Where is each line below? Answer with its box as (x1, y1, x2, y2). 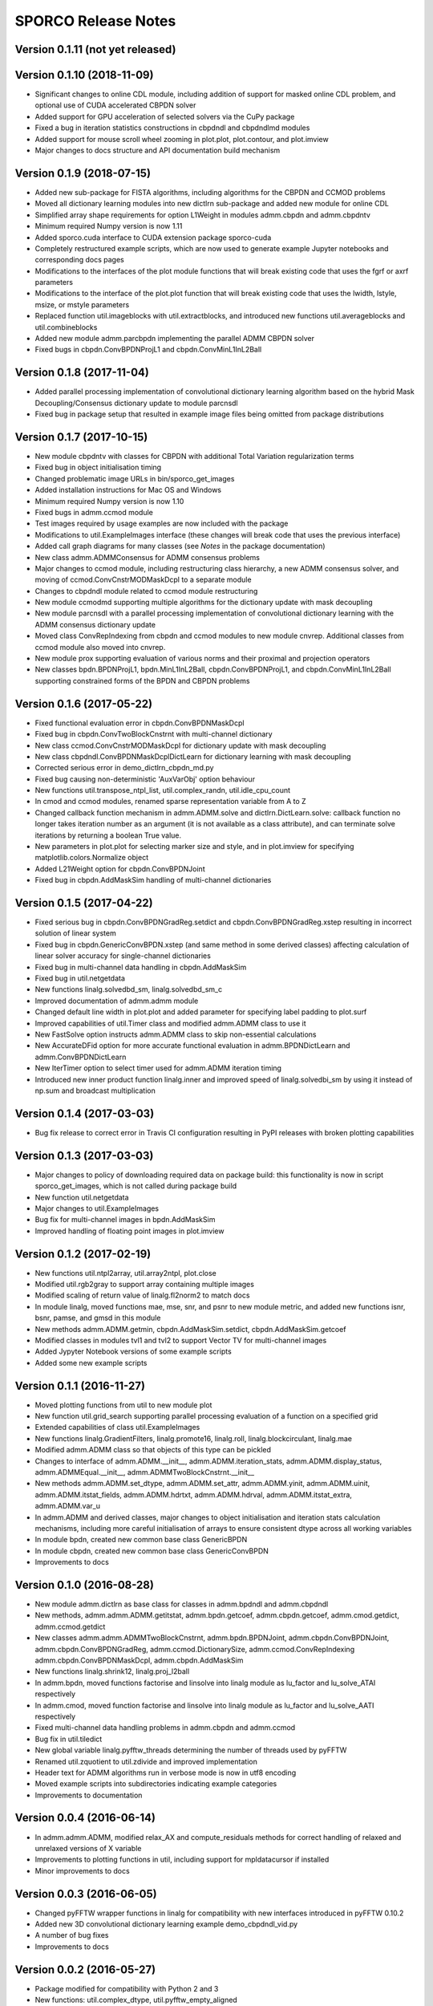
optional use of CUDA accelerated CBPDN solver (34, 100, 196, 110)
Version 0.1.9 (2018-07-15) (14, 166, 152, 180)
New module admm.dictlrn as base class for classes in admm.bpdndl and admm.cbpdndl (34, 1599, 329, 1609)
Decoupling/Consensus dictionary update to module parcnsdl (34, 398, 238, 408)
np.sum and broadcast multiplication (34, 1086, 156, 1095)
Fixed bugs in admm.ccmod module (34, 507, 154, 517)
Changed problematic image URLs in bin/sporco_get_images (34, 473, 235, 483)
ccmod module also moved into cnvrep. (34, 642, 166, 652)
